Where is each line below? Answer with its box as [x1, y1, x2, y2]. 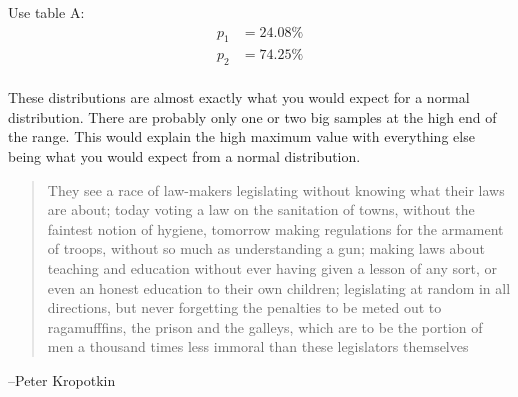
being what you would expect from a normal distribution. [8, 146, 361, 167]
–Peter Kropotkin [8, 370, 116, 390]
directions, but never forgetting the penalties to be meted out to [47, 297, 442, 318]
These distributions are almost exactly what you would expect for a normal [8, 87, 470, 108]
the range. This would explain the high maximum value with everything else [8, 126, 475, 147]
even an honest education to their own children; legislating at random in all [47, 277, 511, 298]
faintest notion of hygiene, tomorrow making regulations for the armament [47, 218, 504, 239]
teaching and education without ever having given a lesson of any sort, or [47, 258, 497, 279]
